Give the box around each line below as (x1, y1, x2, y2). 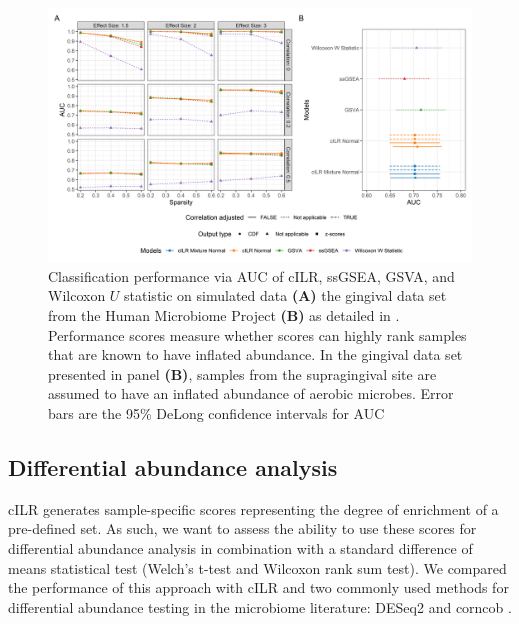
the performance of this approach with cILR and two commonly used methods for (8, 577, 509, 598)
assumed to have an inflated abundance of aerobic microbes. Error (48, 383, 454, 404)
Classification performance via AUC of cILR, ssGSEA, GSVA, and (48, 265, 455, 286)
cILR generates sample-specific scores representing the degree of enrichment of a (8, 498, 499, 519)
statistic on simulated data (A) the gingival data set (124, 285, 447, 306)
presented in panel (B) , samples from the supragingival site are (48, 363, 437, 384)
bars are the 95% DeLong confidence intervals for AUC (48, 402, 385, 423)
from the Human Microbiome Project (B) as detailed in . (48, 305, 400, 326)
